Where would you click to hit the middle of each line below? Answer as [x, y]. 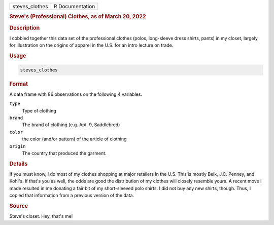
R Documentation [74, 6]
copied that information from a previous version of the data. [72, 196]
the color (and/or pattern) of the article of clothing [74, 139]
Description [25, 28]
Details [19, 164]
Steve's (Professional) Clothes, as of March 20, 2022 [78, 17]
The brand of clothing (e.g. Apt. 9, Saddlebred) [71, 125]
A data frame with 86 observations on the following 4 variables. [76, 94]
